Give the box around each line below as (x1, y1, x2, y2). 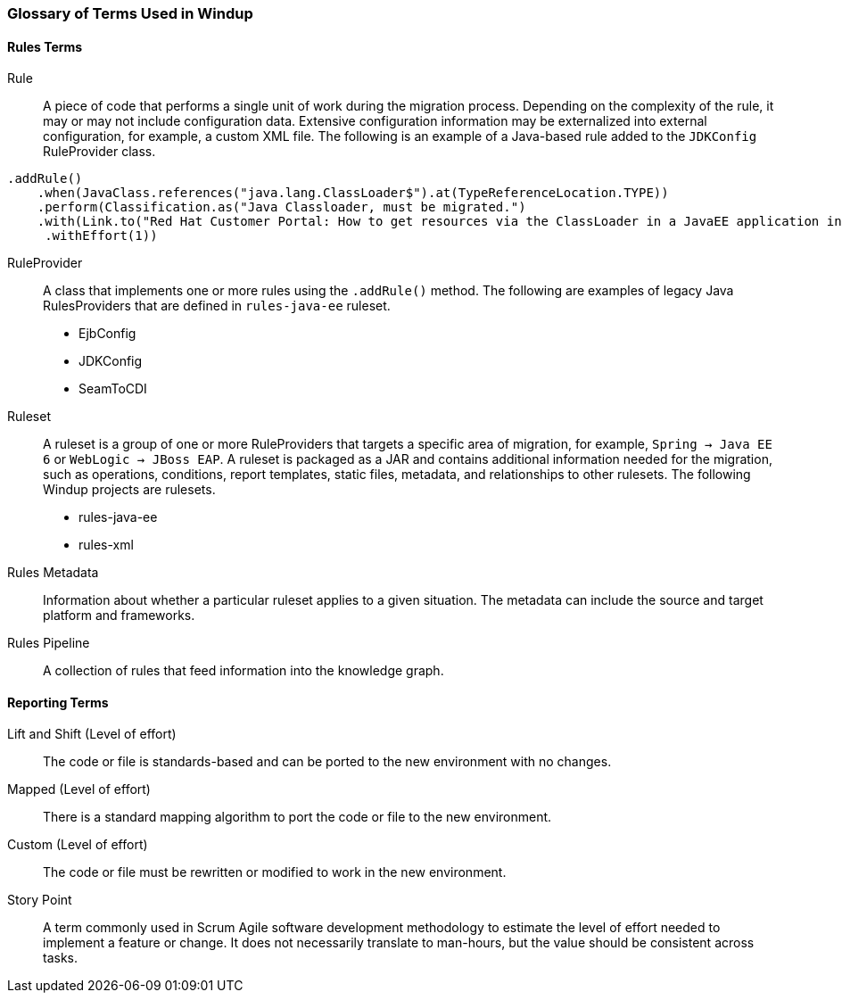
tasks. (43, 950, 78, 966)
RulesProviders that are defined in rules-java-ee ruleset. (43, 298, 391, 314)
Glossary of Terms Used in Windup (7, 4, 253, 22)
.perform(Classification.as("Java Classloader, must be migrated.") (37, 200, 526, 215)
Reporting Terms (7, 694, 109, 710)
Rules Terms (7, 38, 83, 54)
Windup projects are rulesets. (43, 482, 216, 498)
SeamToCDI (78, 381, 147, 397)
